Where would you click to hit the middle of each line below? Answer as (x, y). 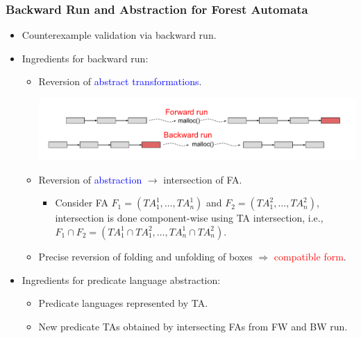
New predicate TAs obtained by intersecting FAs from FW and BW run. (193, 326)
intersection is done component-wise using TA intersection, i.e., (189, 218)
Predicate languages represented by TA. (123, 303)
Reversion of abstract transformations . (120, 81)
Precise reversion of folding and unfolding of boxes (145, 256)
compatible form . (310, 256)
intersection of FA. (203, 179)
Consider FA (82, 203)
